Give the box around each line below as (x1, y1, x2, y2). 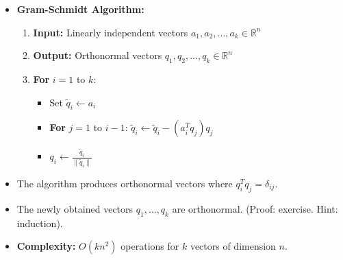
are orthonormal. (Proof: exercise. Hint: (172, 201, 338, 215)
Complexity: (16, 239, 76, 253)
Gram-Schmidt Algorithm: (16, 2, 144, 16)
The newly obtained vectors (16, 201, 134, 215)
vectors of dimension (190, 239, 276, 253)
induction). (16, 215, 63, 230)
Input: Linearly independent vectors (33, 25, 188, 39)
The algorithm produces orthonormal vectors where (16, 176, 233, 191)
